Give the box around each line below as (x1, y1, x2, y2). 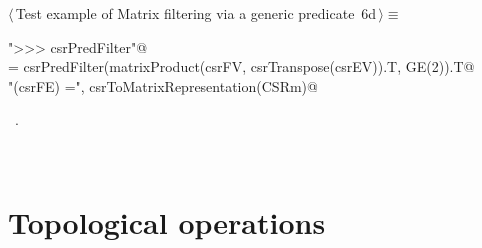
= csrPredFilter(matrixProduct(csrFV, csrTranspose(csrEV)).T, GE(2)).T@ (8, 56, 475, 77)
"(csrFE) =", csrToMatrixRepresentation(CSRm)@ (8, 75, 318, 96)
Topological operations (8, 201, 326, 242)
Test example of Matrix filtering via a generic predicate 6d (15, 3, 377, 23)
